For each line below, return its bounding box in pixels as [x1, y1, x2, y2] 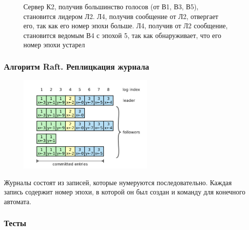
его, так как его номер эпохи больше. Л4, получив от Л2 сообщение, [23, 20, 228, 31]
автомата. [4, 196, 32, 206]
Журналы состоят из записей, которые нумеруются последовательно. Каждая [4, 177, 232, 187]
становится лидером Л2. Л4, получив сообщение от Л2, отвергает [23, 11, 218, 21]
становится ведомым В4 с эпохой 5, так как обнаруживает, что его [23, 30, 221, 40]
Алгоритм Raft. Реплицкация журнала [4, 60, 150, 72]
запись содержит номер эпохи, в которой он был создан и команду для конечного [4, 187, 246, 197]
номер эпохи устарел [23, 39, 85, 50]
